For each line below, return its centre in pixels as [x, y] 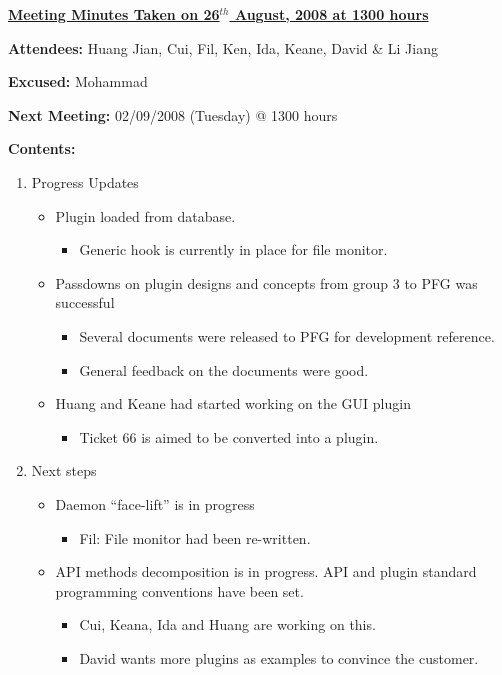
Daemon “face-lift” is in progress [155, 503]
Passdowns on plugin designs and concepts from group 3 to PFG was [266, 282]
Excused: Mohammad [78, 81]
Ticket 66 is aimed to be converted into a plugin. [229, 436]
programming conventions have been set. [179, 590]
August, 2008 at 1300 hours [331, 14]
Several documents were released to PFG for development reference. [287, 335]
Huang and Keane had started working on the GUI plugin [233, 403]
